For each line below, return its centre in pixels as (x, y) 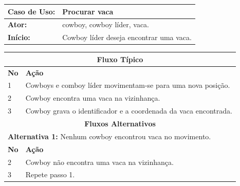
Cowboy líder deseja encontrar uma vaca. (127, 37)
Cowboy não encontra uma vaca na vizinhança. (99, 162)
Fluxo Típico (120, 59)
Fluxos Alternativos (120, 123)
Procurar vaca (88, 11)
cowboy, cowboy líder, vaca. (106, 24)
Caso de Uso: (32, 11)
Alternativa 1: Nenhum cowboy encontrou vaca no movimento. (109, 136)
